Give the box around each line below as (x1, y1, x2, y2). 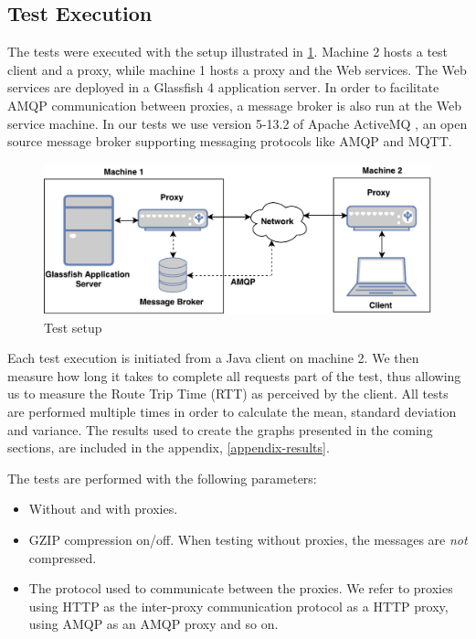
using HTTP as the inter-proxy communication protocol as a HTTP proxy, (28, 596, 449, 615)
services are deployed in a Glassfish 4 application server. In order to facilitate (7, 78, 439, 97)
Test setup (44, 317, 102, 336)
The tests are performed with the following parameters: (7, 468, 317, 487)
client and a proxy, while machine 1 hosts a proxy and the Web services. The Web (7, 59, 467, 79)
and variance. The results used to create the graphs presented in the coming (7, 420, 433, 439)
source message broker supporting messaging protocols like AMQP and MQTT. (7, 132, 452, 151)
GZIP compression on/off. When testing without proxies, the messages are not (28, 529, 468, 548)
